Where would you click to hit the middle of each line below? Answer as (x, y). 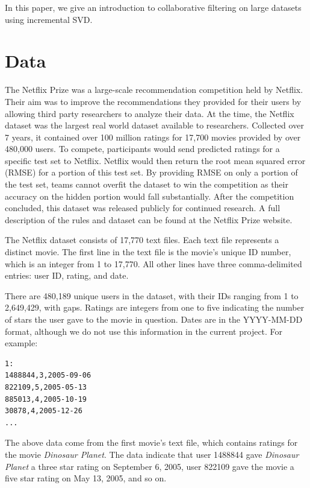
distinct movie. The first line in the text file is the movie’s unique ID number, (148, 252)
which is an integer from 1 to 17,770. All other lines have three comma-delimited (153, 263)
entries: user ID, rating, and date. (67, 275)
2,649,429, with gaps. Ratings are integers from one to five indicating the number (155, 307)
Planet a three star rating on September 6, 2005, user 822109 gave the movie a (150, 466)
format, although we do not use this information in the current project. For (144, 331)
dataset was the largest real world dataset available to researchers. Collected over (154, 125)
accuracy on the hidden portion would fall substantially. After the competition (150, 196)
